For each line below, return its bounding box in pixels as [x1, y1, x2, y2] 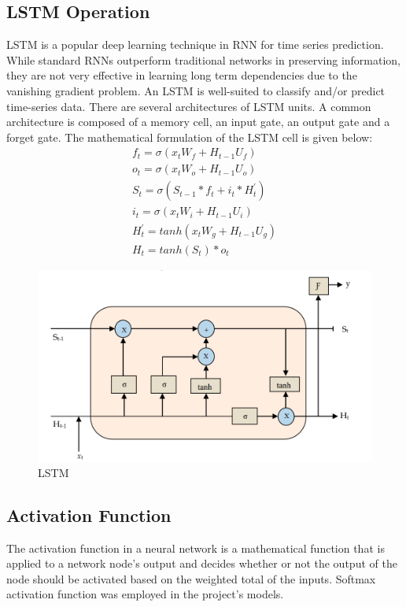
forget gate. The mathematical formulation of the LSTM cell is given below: [6, 128, 373, 145]
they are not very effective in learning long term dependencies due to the [6, 67, 357, 83]
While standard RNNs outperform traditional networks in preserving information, [6, 51, 401, 68]
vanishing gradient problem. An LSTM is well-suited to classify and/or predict [6, 82, 386, 98]
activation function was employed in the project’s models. [6, 586, 284, 602]
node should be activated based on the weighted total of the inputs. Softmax [6, 570, 376, 587]
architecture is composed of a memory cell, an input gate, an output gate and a [6, 113, 390, 130]
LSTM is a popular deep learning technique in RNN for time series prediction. [6, 36, 384, 53]
